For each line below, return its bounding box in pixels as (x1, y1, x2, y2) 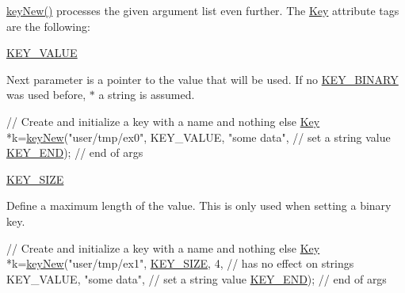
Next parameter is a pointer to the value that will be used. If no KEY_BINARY (6, 70, 399, 87)
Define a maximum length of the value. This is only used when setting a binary (6, 197, 392, 214)
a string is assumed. (98, 86, 195, 103)
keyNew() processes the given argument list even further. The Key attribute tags (6, 2, 399, 18)
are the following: (6, 17, 90, 34)
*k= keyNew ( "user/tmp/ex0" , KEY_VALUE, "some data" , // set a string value (6, 128, 391, 145)
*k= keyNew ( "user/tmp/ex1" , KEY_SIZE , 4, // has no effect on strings (6, 255, 354, 272)
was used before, (6, 86, 86, 103)
